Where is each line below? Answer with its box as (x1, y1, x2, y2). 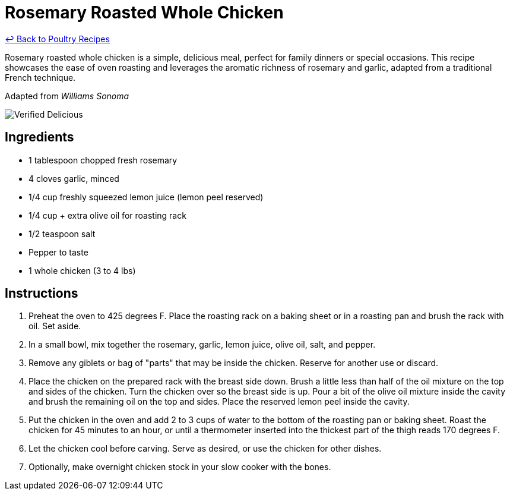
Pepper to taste (28, 247, 88, 257)
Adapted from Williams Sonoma (5, 90, 129, 101)
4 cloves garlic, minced (28, 173, 119, 184)
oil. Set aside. (28, 321, 81, 332)
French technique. (5, 72, 76, 83)
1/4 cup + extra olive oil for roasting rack (28, 210, 186, 220)
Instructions (5, 286, 78, 301)
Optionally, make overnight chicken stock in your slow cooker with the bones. (28, 462, 331, 472)
